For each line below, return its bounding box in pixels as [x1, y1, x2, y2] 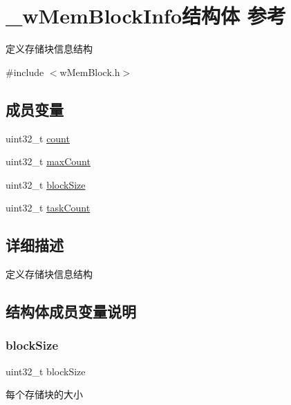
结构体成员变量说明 [6, 301, 136, 322]
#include [6, 64, 44, 79]
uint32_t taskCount [6, 200, 91, 215]
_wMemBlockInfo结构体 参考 [6, 1, 286, 30]
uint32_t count [6, 131, 70, 145]
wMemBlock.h [59, 64, 120, 79]
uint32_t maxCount [6, 154, 91, 169]
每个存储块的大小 [6, 387, 83, 402]
